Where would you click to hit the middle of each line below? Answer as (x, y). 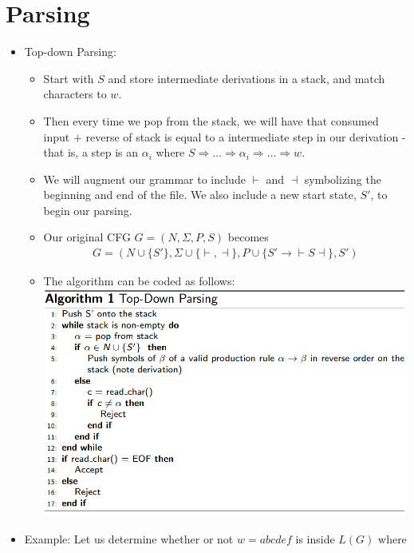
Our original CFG (87, 237)
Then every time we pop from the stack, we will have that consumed (211, 120)
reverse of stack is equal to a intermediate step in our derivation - (246, 136)
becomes (248, 237)
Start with (69, 78)
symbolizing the (343, 179)
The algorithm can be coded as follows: (139, 281)
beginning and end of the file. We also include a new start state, (200, 195)
